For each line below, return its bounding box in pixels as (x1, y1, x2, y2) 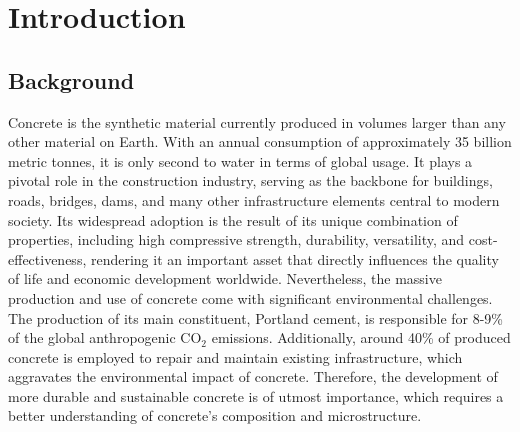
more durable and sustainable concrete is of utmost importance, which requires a (8, 385, 504, 406)
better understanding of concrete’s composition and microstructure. (8, 405, 422, 426)
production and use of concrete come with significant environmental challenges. (8, 287, 493, 308)
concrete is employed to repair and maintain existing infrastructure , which (8, 346, 463, 367)
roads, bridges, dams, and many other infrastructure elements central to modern (8, 189, 500, 210)
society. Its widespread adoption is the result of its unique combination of (8, 209, 458, 230)
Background (8, 64, 135, 95)
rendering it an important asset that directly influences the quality (90, 248, 499, 269)
